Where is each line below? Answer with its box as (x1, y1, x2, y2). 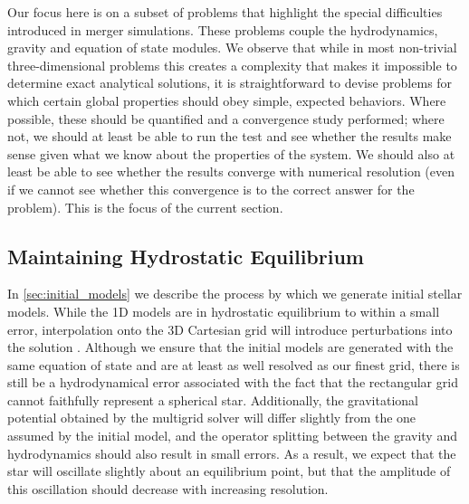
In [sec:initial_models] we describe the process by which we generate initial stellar (7, 284, 463, 303)
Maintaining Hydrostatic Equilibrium (7, 242, 364, 270)
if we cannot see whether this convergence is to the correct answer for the (7, 179, 415, 198)
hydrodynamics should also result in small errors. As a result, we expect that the (7, 443, 456, 462)
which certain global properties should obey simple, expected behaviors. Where (7, 90, 446, 109)
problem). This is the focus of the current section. (7, 197, 283, 216)
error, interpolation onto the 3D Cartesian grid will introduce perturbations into (7, 319, 453, 338)
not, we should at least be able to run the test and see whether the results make (7, 127, 452, 146)
